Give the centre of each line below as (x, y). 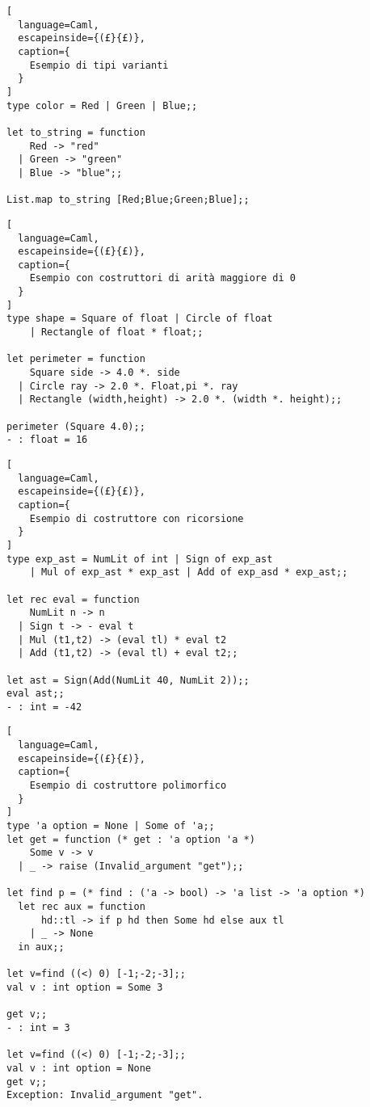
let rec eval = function (73, 599)
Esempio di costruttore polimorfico (128, 786)
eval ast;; (36, 694)
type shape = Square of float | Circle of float (140, 319)
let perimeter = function (76, 359)
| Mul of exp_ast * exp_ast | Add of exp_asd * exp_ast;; (189, 572)
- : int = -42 (44, 707)
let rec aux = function (82, 907)
